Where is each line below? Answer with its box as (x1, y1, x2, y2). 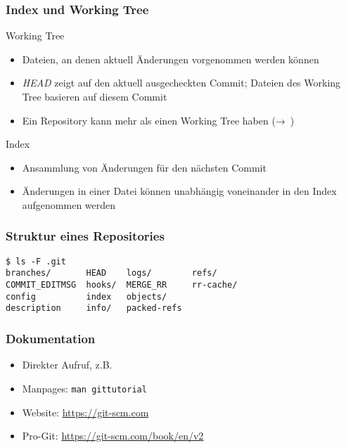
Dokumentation (6, 329, 96, 347)
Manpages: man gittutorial (22, 380, 147, 395)
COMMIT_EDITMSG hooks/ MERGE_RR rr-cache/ (6, 280, 238, 290)
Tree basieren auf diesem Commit (22, 89, 167, 103)
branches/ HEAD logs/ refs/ (6, 268, 217, 279)
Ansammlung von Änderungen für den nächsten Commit (22, 160, 267, 174)
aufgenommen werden (22, 197, 116, 212)
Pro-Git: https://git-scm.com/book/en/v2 (22, 428, 204, 443)
